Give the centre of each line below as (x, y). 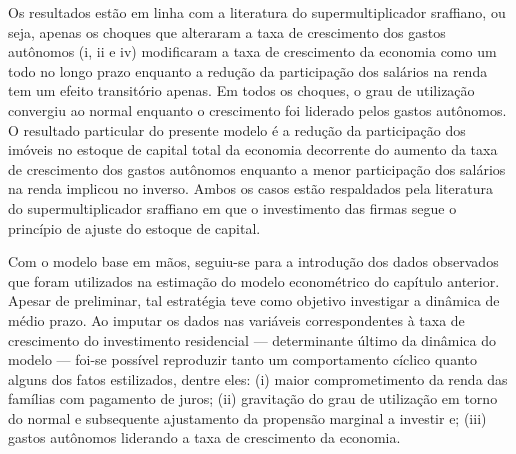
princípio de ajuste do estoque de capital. (134, 227)
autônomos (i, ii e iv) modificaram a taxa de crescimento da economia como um (252, 51)
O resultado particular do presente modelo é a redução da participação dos (237, 129)
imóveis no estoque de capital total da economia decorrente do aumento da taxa (253, 149)
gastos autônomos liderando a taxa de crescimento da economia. (204, 437)
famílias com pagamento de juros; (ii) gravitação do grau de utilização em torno (253, 398)
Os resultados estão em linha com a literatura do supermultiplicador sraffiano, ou (257, 12)
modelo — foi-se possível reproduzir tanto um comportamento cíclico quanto (242, 359)
